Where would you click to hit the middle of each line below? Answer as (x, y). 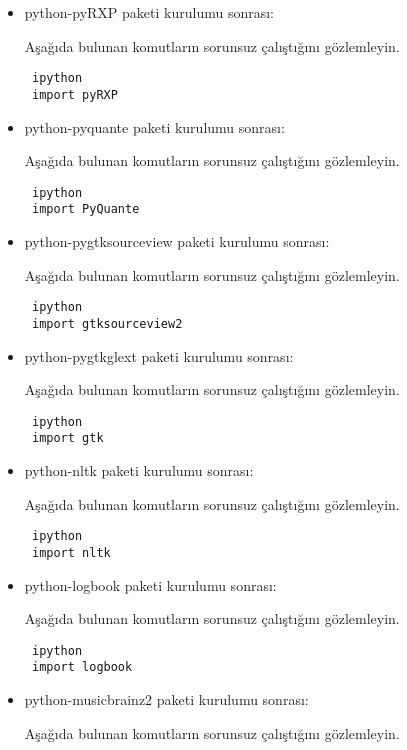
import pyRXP (74, 94)
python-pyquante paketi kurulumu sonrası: (154, 126)
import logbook (82, 667)
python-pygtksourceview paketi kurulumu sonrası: (177, 241)
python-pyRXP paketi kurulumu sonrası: (149, 12)
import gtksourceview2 (107, 323)
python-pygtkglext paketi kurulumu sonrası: (159, 355)
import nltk (71, 552)
